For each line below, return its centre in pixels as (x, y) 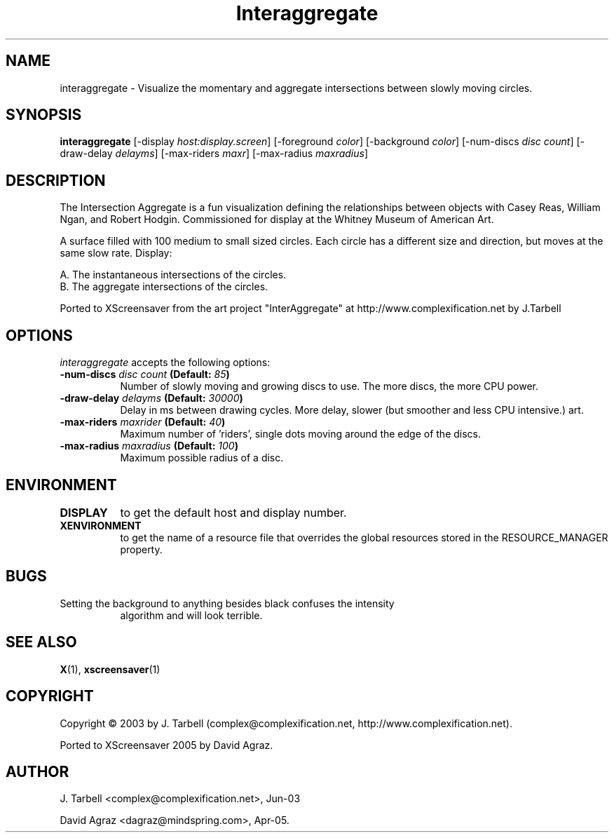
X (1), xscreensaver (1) (110, 669)
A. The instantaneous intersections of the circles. (173, 275)
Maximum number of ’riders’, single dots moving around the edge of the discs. (301, 434)
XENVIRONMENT (101, 525)
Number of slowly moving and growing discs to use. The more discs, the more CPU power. (329, 386)
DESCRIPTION (56, 180)
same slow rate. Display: (116, 253)
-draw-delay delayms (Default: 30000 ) (151, 398)
